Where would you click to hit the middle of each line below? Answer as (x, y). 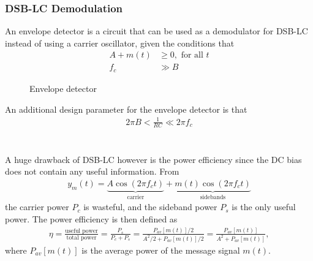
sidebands (213, 197)
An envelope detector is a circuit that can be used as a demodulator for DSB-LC (156, 31)
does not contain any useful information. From (92, 171)
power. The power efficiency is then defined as (91, 218)
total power (81, 237)
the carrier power (37, 207)
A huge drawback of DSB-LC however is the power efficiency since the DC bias (153, 159)
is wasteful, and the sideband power (150, 207)
